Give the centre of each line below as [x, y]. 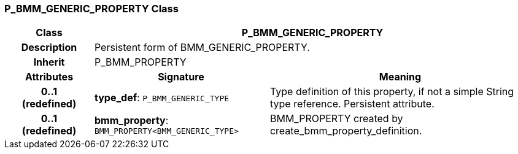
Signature [181, 77]
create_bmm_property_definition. [346, 131]
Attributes [49, 77]
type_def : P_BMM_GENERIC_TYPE [162, 98]
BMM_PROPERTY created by [336, 119]
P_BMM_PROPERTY [140, 62]
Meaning [400, 77]
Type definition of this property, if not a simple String [392, 92]
